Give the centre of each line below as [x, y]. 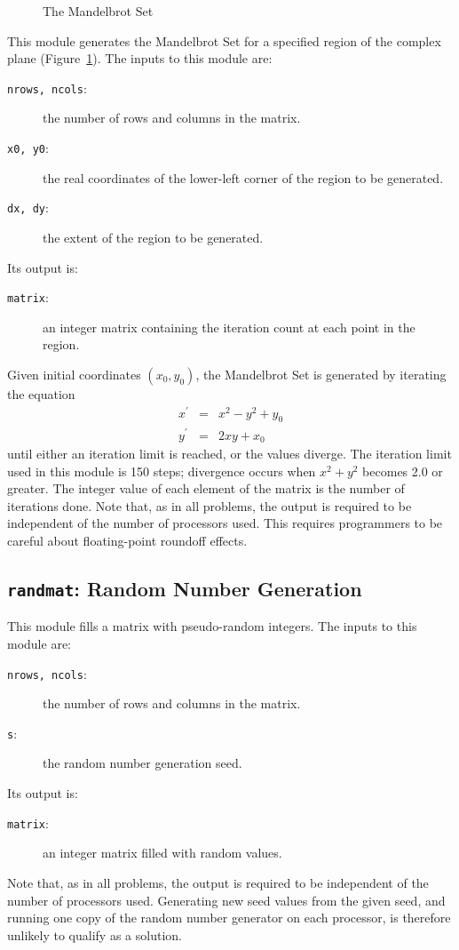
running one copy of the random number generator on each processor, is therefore [229, 918]
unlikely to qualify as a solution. [95, 934]
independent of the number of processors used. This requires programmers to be [225, 523]
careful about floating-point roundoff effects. [127, 540]
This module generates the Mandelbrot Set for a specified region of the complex [224, 40]
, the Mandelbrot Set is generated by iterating [321, 374]
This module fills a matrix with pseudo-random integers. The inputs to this [212, 626]
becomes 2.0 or [403, 471]
